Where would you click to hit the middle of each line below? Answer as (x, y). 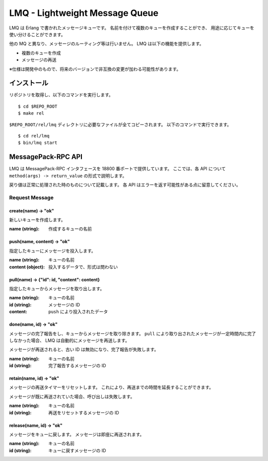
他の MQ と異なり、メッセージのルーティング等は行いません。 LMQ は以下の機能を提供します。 (106, 44)
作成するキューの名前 (70, 229)
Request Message (32, 198)
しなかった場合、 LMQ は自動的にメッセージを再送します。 (69, 340)
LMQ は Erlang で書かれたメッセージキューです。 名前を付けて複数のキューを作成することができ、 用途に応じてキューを (132, 28)
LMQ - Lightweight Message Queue (84, 13)
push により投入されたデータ (78, 312)
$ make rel (31, 113)
